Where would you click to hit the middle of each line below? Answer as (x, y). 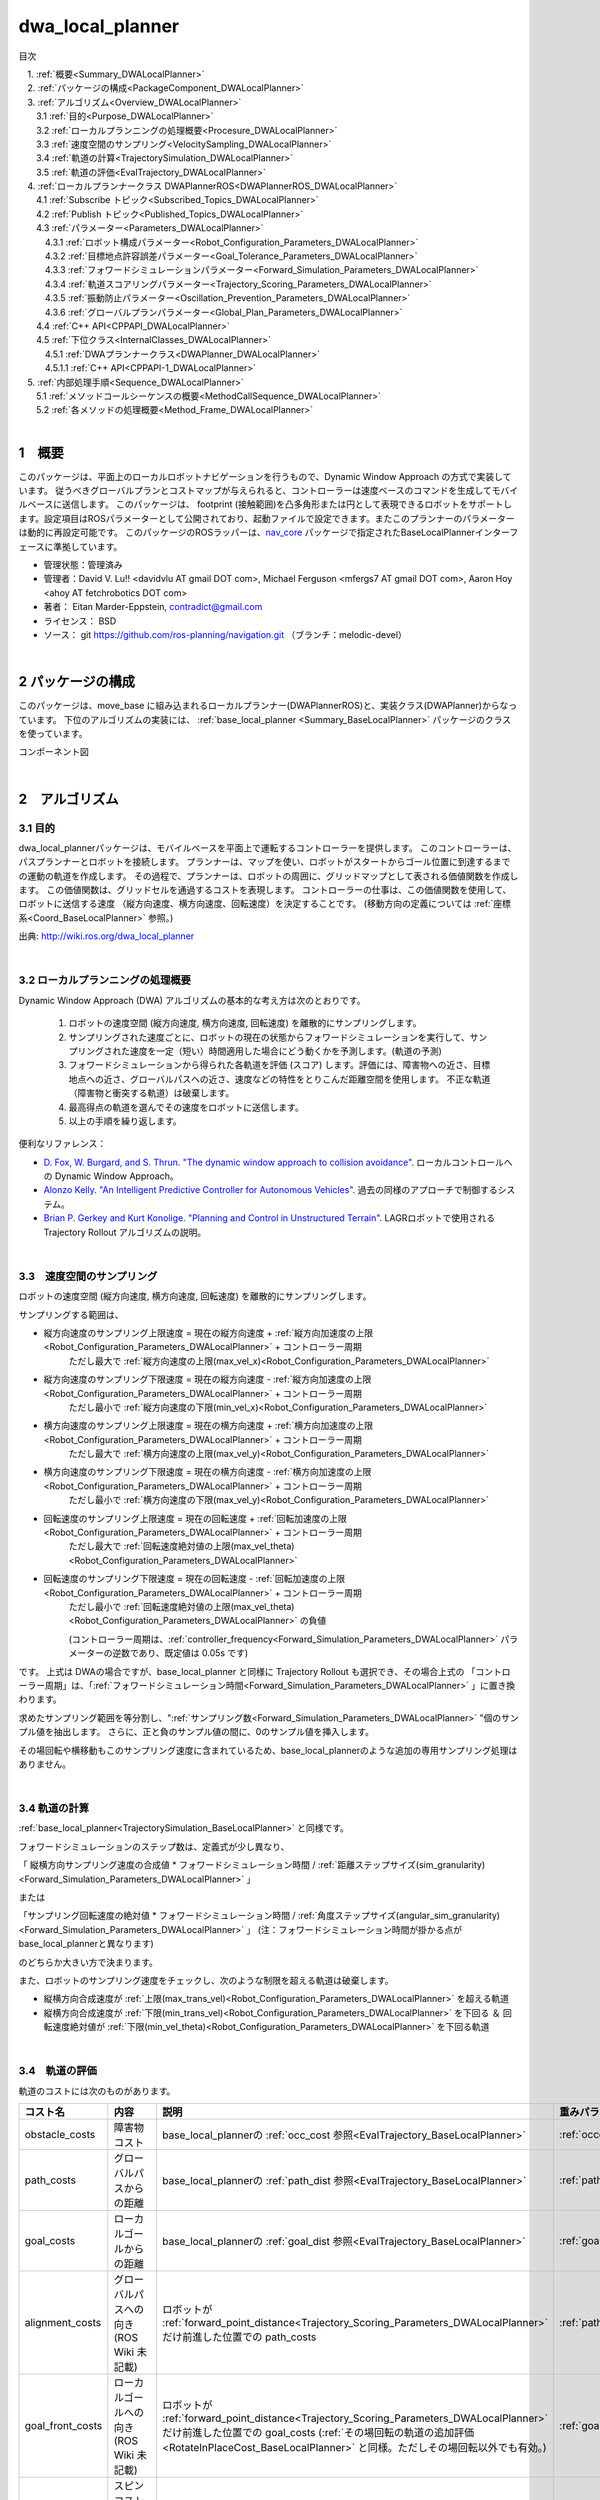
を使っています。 (53, 733)
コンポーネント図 (53, 752)
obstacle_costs (60, 2135)
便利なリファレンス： (62, 1144)
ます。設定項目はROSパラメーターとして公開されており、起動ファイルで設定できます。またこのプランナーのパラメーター (266, 518)
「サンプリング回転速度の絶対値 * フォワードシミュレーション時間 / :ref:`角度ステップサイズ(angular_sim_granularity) (259, 1916)
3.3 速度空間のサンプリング (88, 1276)
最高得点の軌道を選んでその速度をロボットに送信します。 (186, 1107)
